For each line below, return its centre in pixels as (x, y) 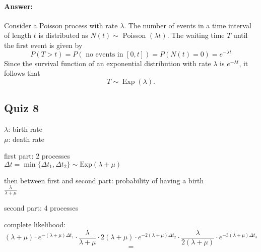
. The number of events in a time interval (188, 25)
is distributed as (63, 35)
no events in (105, 54)
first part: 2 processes (37, 156)
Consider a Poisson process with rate (61, 25)
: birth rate (25, 129)
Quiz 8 (22, 108)
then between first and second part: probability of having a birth (104, 180)
